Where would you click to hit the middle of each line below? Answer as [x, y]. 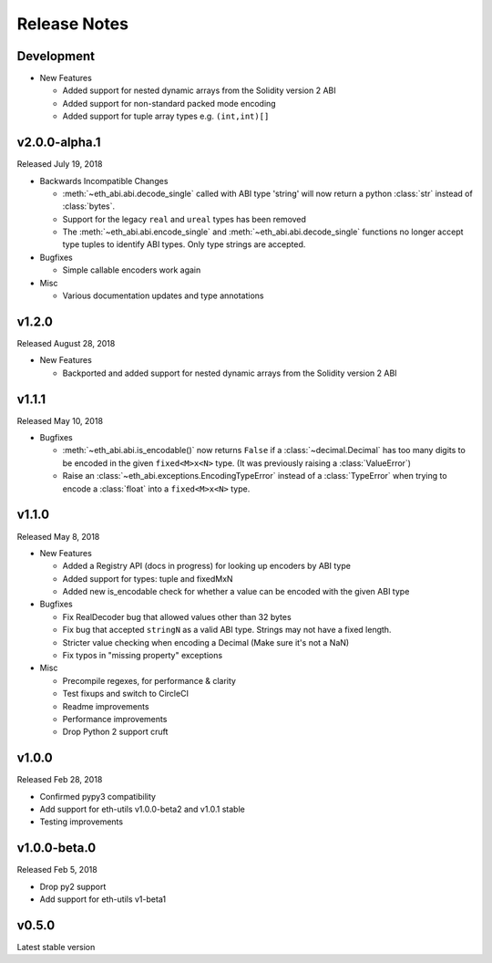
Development [56, 56]
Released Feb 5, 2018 [57, 870]
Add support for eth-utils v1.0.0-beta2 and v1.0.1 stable [142, 809]
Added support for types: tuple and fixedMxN [148, 578]
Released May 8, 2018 [58, 536]
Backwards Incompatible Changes [104, 181]
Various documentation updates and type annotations [163, 295]
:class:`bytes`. [89, 206]
